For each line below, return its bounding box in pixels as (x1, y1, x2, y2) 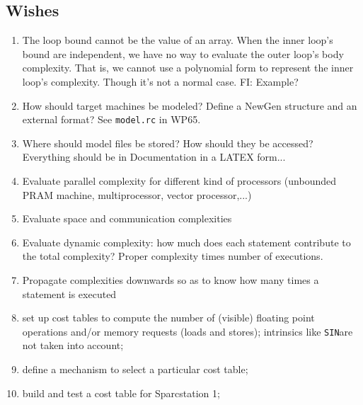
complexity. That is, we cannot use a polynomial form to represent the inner (22, 60, 354, 75)
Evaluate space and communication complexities (22, 211, 232, 226)
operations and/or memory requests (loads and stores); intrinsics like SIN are (22, 324, 353, 338)
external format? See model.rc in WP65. (22, 112, 201, 127)
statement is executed (22, 286, 117, 301)
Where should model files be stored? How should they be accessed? (22, 135, 313, 150)
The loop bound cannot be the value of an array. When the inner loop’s (22, 33, 333, 47)
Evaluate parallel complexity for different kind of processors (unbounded (22, 173, 337, 188)
